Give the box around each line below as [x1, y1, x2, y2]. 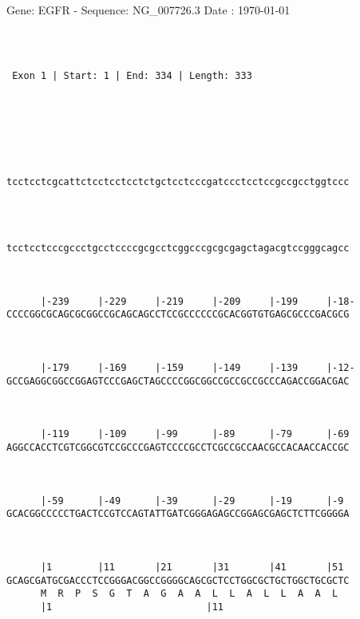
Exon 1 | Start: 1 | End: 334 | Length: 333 [12, 69, 252, 81]
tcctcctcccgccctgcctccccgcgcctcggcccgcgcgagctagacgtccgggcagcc [6, 242, 350, 254]
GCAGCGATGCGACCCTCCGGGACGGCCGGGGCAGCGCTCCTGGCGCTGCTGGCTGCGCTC [6, 574, 350, 586]
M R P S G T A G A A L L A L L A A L [40, 588, 338, 600]
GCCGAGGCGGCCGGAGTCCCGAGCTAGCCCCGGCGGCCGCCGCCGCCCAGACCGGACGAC [6, 375, 350, 387]
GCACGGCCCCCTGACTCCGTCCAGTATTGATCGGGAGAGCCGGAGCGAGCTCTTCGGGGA [6, 508, 350, 520]
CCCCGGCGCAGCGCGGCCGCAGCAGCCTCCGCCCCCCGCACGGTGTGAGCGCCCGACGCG [6, 309, 350, 321]
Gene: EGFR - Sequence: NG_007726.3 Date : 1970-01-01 [6, 2, 291, 18]
